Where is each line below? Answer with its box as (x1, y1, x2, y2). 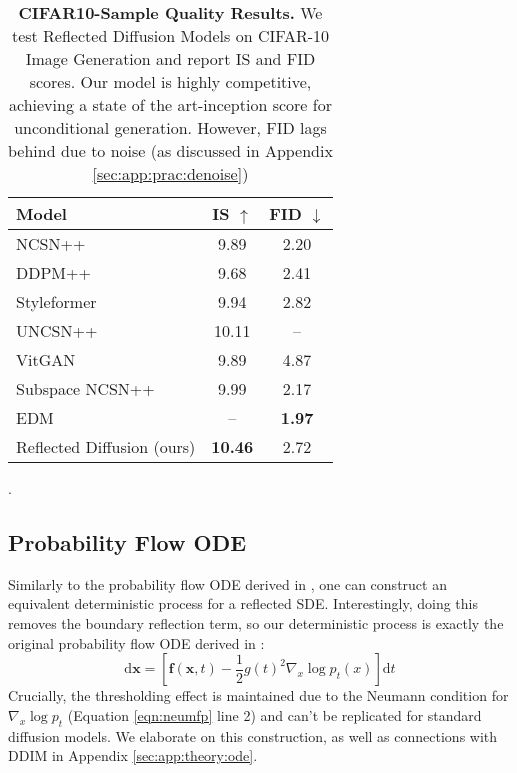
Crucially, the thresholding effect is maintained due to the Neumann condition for (8, 685, 509, 706)
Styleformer (16, 290, 97, 313)
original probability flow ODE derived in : (8, 632, 265, 653)
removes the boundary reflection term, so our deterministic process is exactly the (8, 612, 504, 633)
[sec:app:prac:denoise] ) (92, 162, 249, 185)
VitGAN (16, 348, 76, 371)
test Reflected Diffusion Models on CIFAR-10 (11, 24, 330, 47)
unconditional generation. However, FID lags (14, 116, 327, 139)
